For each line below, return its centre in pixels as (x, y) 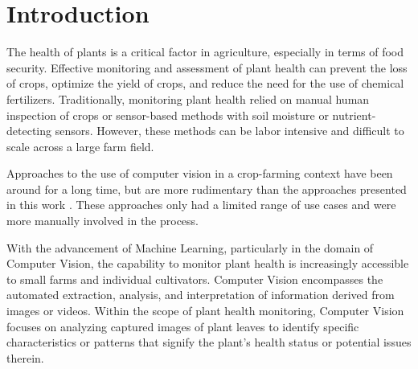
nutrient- (354, 115)
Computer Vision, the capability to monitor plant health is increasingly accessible (208, 263)
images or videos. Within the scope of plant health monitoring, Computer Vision (205, 311)
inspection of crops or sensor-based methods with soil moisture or (168, 115)
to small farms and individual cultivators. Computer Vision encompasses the (195, 279)
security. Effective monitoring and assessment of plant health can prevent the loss (207, 67)
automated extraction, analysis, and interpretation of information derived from (201, 295)
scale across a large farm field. (80, 146)
